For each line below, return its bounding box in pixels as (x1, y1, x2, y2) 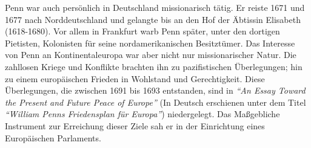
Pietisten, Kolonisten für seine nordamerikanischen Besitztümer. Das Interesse (5, 36, 295, 49)
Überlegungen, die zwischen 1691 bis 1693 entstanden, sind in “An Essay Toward (5, 84, 306, 97)
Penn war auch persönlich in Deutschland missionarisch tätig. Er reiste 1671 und (5, 1, 305, 13)
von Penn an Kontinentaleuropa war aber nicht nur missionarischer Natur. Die (5, 48, 296, 61)
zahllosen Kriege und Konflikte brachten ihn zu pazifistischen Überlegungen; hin (5, 60, 303, 72)
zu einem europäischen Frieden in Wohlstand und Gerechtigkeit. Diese (5, 72, 265, 85)
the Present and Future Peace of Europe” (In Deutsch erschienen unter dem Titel (5, 95, 306, 108)
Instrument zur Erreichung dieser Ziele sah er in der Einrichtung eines (5, 119, 265, 132)
